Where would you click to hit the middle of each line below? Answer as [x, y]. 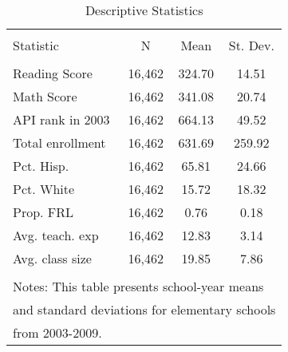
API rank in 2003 [61, 119]
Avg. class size [52, 258]
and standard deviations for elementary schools [144, 309]
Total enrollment [59, 142]
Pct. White [44, 189]
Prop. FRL [43, 212]
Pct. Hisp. [41, 166]
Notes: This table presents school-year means [138, 286]
